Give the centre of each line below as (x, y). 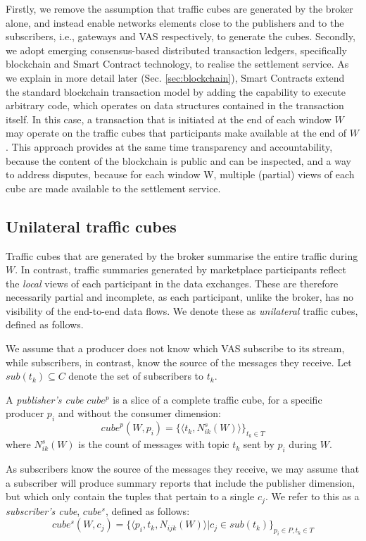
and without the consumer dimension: (139, 413)
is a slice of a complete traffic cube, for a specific (217, 399)
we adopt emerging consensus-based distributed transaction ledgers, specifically (176, 50)
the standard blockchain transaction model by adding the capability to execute (176, 91)
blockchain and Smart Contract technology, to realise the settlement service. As (177, 64)
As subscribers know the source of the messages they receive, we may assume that (183, 469)
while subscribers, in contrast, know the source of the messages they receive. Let (179, 362)
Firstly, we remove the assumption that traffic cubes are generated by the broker (179, 8)
